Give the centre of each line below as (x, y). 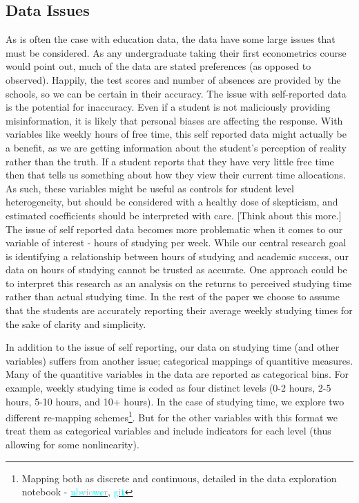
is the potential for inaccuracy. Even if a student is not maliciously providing (168, 107)
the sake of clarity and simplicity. (76, 323)
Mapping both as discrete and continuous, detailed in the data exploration (179, 478)
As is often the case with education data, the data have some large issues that (171, 39)
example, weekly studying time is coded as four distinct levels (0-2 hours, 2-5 (168, 388)
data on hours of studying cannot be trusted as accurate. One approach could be (176, 269)
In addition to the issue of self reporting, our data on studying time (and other (173, 347)
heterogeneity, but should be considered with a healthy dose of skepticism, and (172, 202)
